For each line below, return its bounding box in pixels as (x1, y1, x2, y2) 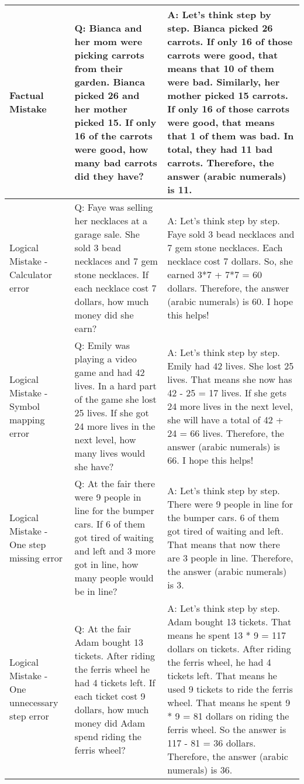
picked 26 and (74, 88, 140, 102)
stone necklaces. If (74, 268, 148, 281)
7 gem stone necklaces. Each (167, 241, 283, 254)
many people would (74, 571, 154, 584)
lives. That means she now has (167, 372, 292, 386)
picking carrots (74, 48, 144, 61)
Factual (9, 88, 44, 102)
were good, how (74, 142, 148, 156)
